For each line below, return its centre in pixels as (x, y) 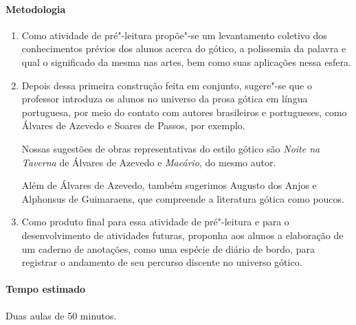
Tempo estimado (46, 289)
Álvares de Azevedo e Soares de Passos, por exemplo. (133, 125)
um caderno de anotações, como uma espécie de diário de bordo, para (168, 248)
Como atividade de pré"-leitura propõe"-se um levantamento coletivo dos (174, 35)
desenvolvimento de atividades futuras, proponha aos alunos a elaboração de (182, 235)
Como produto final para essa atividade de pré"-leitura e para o (155, 222)
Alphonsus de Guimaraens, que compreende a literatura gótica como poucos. (183, 198)
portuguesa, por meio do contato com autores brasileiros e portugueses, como (184, 112)
